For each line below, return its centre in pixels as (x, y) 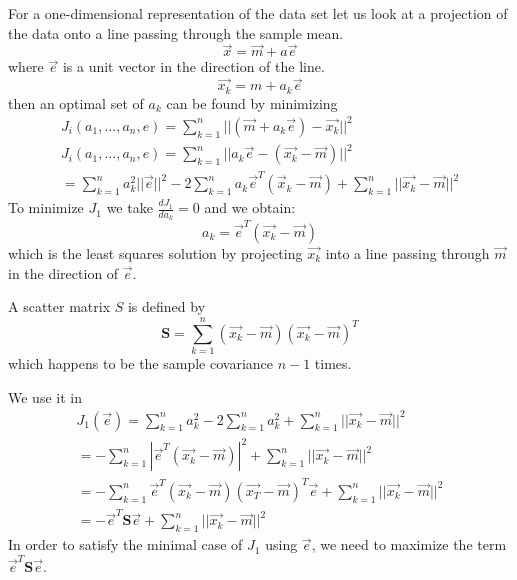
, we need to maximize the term (409, 544)
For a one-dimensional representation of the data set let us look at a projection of (258, 13)
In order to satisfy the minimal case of (125, 544)
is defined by (166, 306)
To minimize (46, 207)
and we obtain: (250, 207)
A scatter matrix (59, 306)
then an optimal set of (76, 102)
